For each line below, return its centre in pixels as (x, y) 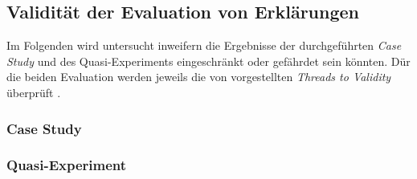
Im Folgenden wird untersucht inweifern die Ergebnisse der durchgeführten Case (204, 45)
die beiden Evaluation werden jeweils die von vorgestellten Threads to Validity (199, 77)
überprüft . (34, 92)
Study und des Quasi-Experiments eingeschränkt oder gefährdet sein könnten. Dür (208, 61)
